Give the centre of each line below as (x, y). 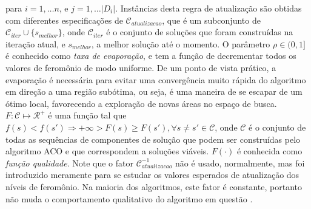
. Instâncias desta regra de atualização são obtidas (209, 8)
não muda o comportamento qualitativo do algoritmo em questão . (129, 198)
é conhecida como (269, 151)
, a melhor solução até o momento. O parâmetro (181, 43)
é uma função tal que (87, 115)
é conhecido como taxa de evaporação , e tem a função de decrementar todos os (151, 56)
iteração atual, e (35, 43)
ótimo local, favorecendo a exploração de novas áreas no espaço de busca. (141, 103)
